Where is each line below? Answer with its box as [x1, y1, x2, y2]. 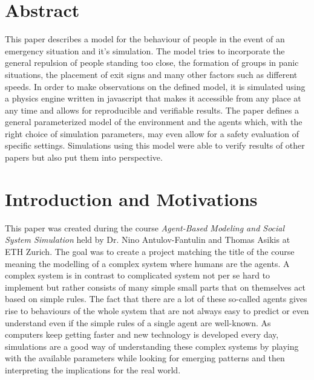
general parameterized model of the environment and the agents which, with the [5, 115, 303, 128]
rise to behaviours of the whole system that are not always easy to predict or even [5, 304, 309, 317]
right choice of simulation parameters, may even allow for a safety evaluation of [5, 127, 299, 140]
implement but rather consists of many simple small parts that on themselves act [5, 280, 306, 293]
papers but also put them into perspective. [5, 151, 163, 164]
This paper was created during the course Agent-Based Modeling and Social [5, 221, 285, 234]
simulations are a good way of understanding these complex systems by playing [5, 340, 299, 352]
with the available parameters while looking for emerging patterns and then [5, 352, 285, 364]
